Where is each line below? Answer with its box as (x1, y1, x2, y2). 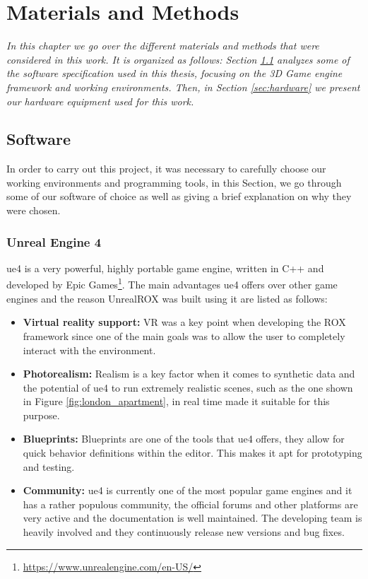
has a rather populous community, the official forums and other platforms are (23, 496, 358, 511)
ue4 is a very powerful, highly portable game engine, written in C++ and (6, 260, 324, 275)
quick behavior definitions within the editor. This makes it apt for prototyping (23, 445, 362, 460)
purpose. (23, 407, 60, 422)
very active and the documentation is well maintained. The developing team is (23, 510, 362, 525)
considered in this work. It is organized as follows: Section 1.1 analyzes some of (6, 52, 350, 66)
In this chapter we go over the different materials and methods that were (6, 38, 319, 53)
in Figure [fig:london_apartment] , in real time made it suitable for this (23, 394, 330, 409)
